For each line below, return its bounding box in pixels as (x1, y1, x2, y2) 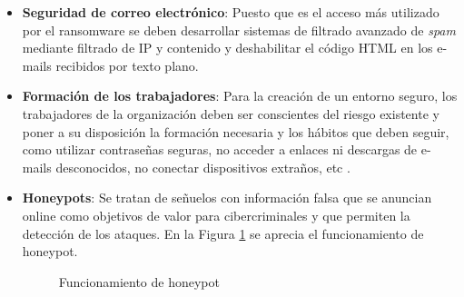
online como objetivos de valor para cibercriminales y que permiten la (22, 205, 410, 224)
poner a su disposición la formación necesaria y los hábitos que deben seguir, (22, 122, 449, 141)
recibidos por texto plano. (55, 55, 199, 74)
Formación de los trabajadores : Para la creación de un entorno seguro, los (22, 86, 458, 105)
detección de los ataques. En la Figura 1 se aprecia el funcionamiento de (22, 223, 424, 243)
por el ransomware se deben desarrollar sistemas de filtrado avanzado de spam (22, 20, 456, 39)
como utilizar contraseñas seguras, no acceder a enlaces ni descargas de (22, 140, 418, 159)
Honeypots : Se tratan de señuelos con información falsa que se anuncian (22, 188, 432, 207)
